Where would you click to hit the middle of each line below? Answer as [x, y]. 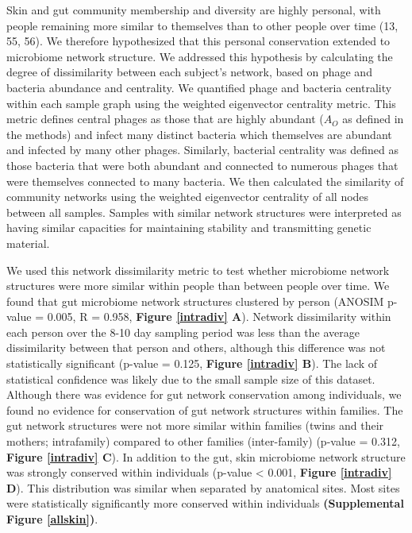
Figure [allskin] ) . [52, 519]
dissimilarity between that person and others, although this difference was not [196, 348]
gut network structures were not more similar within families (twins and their [195, 425]
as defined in [373, 119]
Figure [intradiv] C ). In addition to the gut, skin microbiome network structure [206, 456]
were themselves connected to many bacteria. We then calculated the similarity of [205, 181]
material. [28, 243]
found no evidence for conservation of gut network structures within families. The [205, 409]
